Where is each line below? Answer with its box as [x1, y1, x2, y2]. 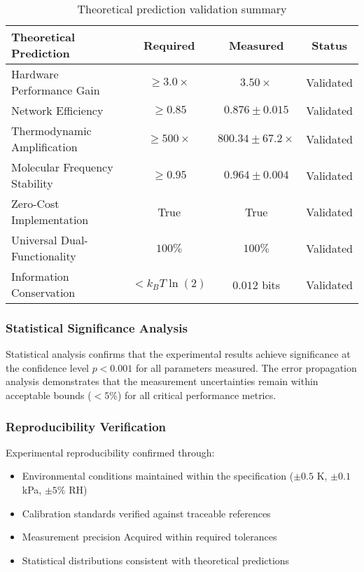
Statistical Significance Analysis [6, 319, 188, 336]
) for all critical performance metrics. [117, 388, 276, 402]
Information [11, 268, 69, 284]
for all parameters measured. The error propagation [135, 360, 357, 375]
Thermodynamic [11, 123, 92, 139]
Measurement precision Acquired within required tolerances [22, 529, 277, 544]
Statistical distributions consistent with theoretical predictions [22, 552, 290, 567]
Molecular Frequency [11, 159, 113, 175]
